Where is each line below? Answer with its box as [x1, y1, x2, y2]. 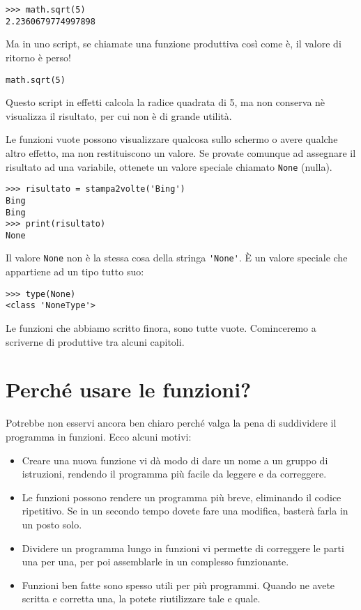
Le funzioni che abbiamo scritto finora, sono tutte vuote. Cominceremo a [6, 321, 316, 335]
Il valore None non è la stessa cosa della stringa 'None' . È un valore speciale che [6, 250, 348, 265]
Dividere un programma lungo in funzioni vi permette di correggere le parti [22, 540, 344, 555]
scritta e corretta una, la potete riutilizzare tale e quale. [22, 591, 261, 606]
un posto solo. [22, 517, 82, 531]
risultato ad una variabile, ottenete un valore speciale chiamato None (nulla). [6, 159, 332, 174]
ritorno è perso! [6, 49, 71, 64]
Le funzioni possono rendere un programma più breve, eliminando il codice [22, 489, 341, 504]
